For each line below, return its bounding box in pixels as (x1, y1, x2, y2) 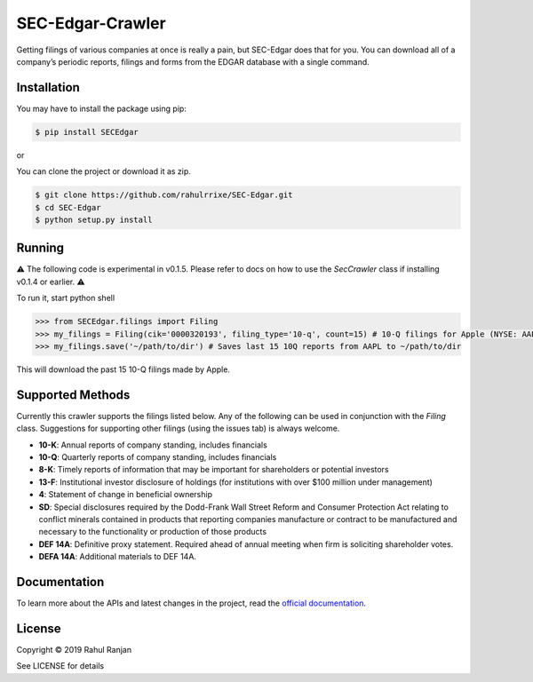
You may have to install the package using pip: (16, 103, 187, 114)
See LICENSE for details (16, 661, 105, 671)
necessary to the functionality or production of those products (38, 527, 266, 537)
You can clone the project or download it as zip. (16, 166, 191, 177)
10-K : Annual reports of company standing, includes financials (38, 440, 268, 450)
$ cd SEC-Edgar (35, 202, 101, 212)
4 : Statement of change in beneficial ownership (38, 489, 213, 500)
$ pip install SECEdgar (35, 127, 139, 137)
